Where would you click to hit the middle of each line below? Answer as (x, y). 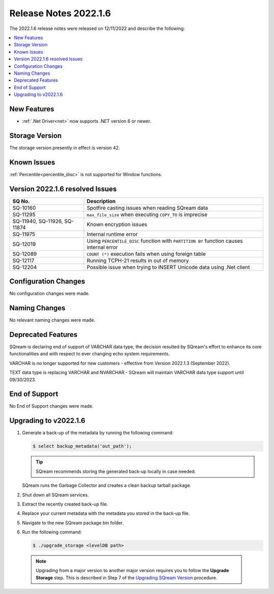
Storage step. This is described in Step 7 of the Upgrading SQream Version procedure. (127, 577)
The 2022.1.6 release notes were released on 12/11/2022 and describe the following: (97, 28)
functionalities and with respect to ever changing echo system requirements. (90, 354)
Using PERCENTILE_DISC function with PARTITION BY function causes (165, 241)
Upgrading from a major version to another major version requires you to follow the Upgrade (132, 571)
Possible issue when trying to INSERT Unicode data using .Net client (168, 267)
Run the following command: (52, 532)
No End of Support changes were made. (52, 406)
